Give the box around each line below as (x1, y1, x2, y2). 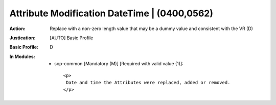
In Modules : (9, 54, 35, 60)
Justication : (9, 35, 36, 41)
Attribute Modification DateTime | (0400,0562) (9, 8, 214, 19)
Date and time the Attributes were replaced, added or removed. (65, 80, 231, 85)
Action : (9, 25, 26, 32)
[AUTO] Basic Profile (50, 35, 94, 41)
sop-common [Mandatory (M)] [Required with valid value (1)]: (54, 61, 183, 67)
